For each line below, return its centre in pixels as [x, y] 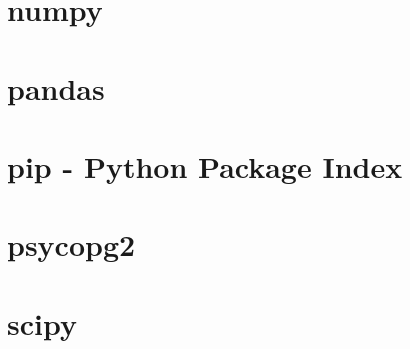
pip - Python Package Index [205, 165]
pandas [56, 87]
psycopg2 [71, 244]
